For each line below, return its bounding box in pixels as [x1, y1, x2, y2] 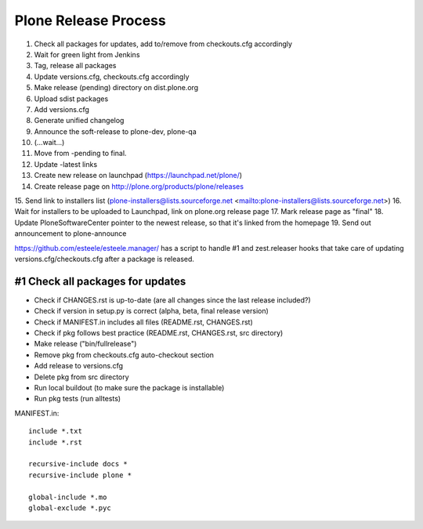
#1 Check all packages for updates [14, 274, 186, 288]
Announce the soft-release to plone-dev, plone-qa [34, 126, 197, 136]
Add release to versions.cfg [34, 361, 124, 371]
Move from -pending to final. [34, 149, 127, 158]
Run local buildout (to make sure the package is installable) [34, 383, 225, 392]
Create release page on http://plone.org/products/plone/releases [34, 181, 244, 191]
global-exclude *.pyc [28, 503, 111, 513]
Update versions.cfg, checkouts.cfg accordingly [34, 71, 190, 82]
